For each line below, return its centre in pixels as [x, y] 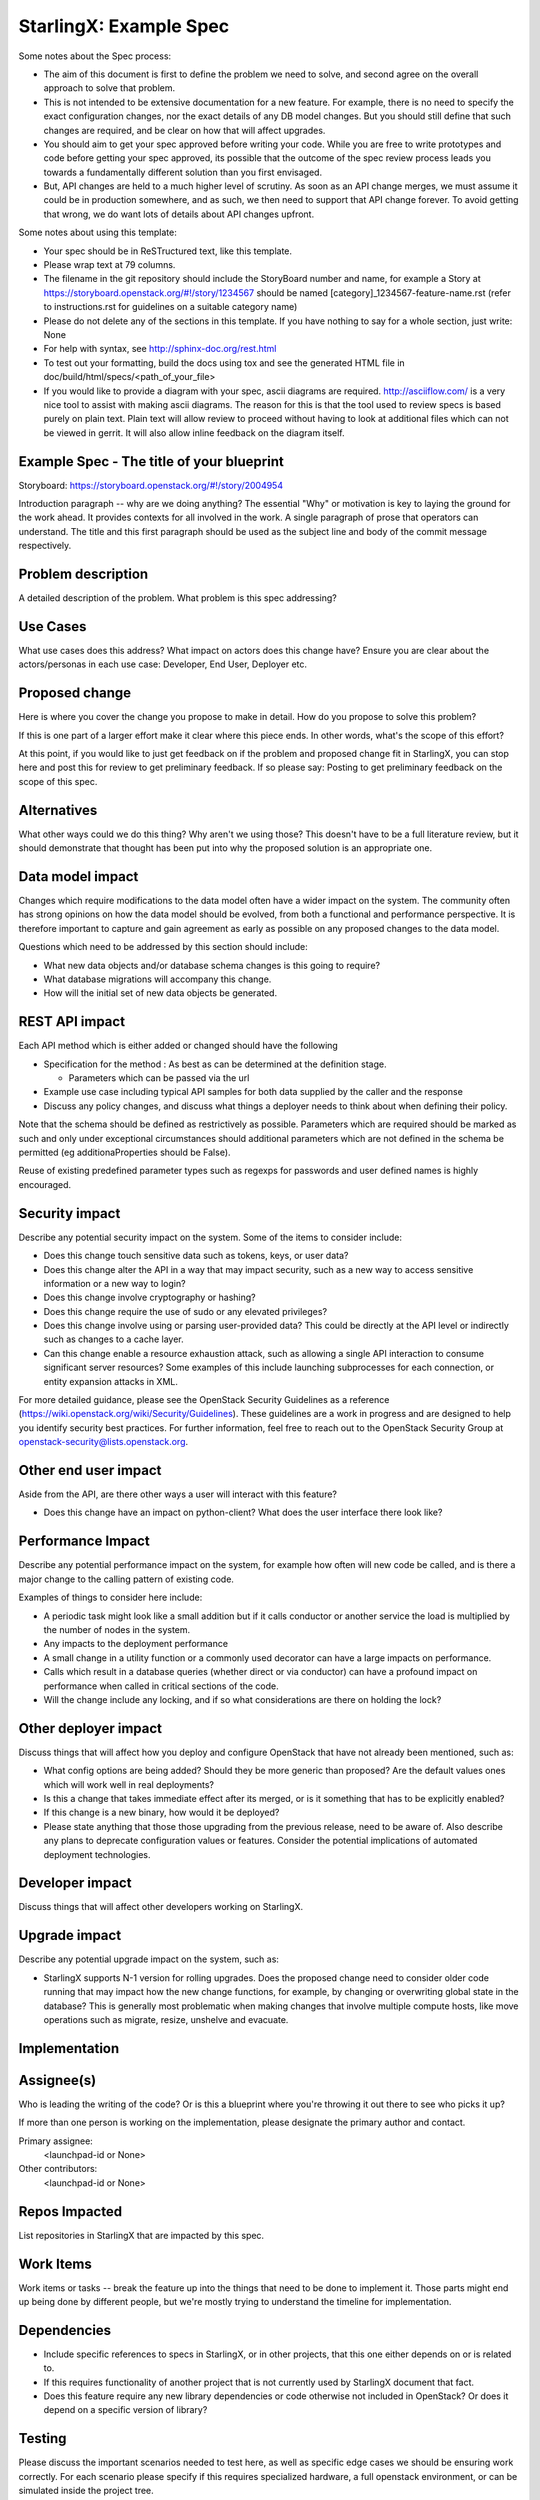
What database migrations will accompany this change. [157, 979]
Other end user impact [90, 1470]
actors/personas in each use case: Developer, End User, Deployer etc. [163, 664]
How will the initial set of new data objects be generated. [160, 993]
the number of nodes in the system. [117, 1629]
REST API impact [71, 1021]
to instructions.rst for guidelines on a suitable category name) [170, 307]
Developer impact [75, 1883]
